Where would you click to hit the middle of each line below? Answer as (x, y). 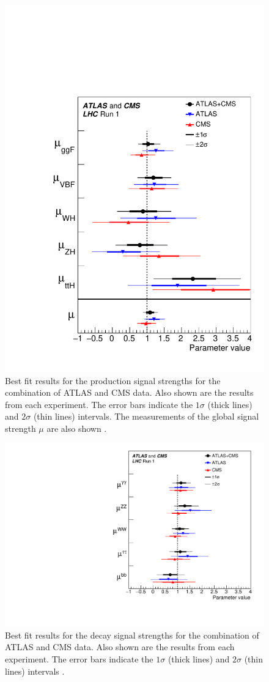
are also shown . (77, 428)
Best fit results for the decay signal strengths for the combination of (132, 635)
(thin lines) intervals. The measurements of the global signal (146, 416)
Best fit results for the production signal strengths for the (113, 380)
